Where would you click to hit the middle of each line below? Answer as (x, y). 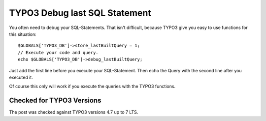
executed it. (21, 77)
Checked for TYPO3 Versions (55, 101)
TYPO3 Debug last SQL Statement (80, 13)
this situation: (23, 34)
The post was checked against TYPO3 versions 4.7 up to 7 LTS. (74, 112)
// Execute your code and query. (58, 52)
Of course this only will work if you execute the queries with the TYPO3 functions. (92, 87)
